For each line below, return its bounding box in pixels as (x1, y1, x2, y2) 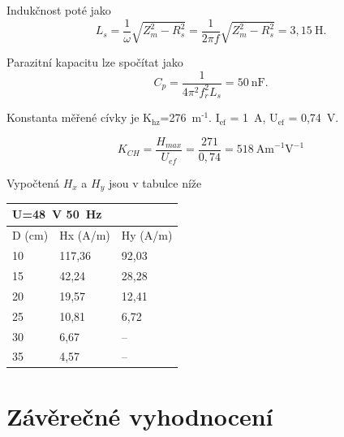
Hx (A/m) (59, 227, 110, 244)
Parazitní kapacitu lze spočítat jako (6, 53, 183, 70)
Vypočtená (6, 174, 59, 191)
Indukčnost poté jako (6, 2, 111, 18)
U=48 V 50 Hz (12, 206, 102, 223)
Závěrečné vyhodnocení (6, 399, 273, 432)
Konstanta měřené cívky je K (6, 109, 152, 126)
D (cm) (12, 227, 49, 244)
